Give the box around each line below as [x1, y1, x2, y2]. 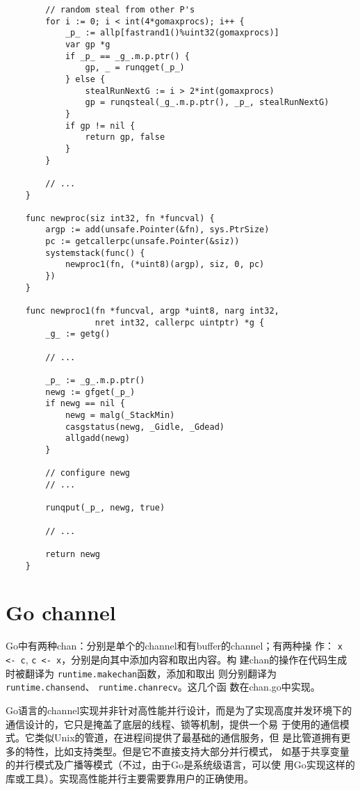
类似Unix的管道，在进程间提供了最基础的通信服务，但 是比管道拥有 [34, 730, 341, 745]
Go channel [6, 598, 116, 627]
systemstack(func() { [45, 248, 145, 258]
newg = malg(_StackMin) [65, 410, 175, 420]
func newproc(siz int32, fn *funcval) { [25, 213, 215, 223]
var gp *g [65, 39, 111, 49]
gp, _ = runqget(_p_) [85, 63, 185, 73]
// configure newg [45, 468, 130, 478]
